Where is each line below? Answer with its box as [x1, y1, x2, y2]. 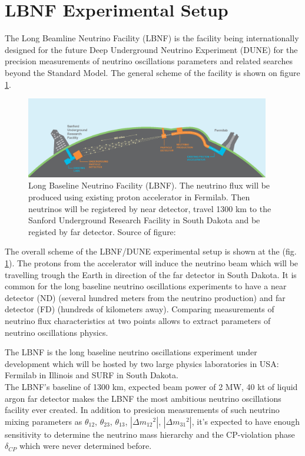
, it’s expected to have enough [191, 415, 300, 427]
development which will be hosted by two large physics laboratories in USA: [5, 357, 279, 369]
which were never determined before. [19, 440, 152, 452]
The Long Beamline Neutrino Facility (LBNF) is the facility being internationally [5, 32, 299, 44]
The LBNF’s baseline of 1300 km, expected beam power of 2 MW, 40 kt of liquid [5, 380, 298, 392]
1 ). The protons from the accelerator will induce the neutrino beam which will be [5, 256, 299, 269]
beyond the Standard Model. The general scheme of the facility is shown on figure [5, 66, 300, 78]
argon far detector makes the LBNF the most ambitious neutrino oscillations [5, 392, 281, 404]
